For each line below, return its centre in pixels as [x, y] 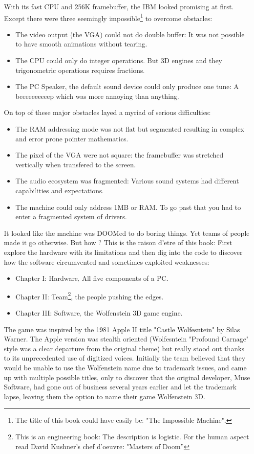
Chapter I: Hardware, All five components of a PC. [92, 278]
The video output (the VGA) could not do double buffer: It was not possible [130, 34]
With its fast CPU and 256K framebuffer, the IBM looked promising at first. [119, 6]
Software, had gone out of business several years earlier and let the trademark [120, 387]
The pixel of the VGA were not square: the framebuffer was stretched [119, 155]
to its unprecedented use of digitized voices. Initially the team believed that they [125, 358]
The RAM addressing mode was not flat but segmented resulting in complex [130, 129]
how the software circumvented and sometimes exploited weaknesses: [107, 261]
